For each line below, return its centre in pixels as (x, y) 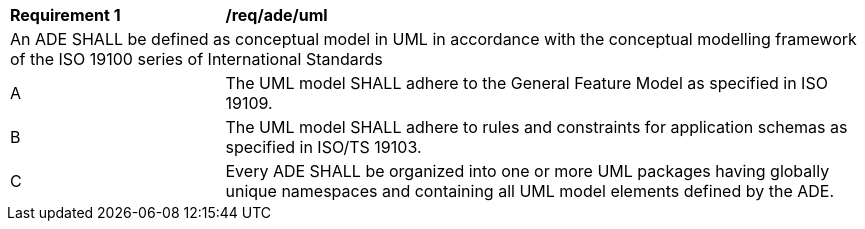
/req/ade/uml (276, 15)
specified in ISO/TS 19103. (323, 147)
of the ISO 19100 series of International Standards (196, 59)
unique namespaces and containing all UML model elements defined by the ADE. (530, 191)
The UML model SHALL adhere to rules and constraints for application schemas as (536, 127)
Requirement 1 (65, 15)
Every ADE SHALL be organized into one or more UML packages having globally (527, 171)
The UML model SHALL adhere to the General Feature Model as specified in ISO (526, 83)
